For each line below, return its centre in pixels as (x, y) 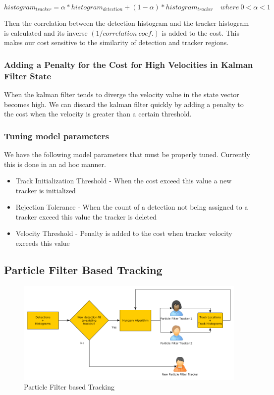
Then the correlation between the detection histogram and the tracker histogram (127, 23)
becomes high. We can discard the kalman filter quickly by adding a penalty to (124, 104)
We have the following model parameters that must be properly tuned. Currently (127, 154)
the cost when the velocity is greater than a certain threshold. (98, 114)
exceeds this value (43, 243)
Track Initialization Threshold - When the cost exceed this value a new (124, 181)
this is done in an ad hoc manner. (55, 164)
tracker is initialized (46, 190)
